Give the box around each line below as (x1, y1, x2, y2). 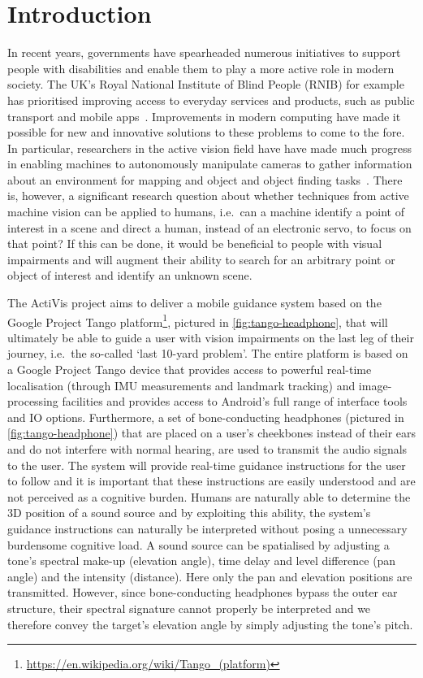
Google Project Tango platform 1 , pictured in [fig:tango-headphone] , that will (7, 311, 388, 330)
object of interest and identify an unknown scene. (7, 267, 253, 284)
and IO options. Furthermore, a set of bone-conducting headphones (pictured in (7, 408, 404, 425)
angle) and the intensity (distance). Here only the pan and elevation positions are (7, 567, 412, 585)
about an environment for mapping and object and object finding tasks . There (7, 171, 403, 188)
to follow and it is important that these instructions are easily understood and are (7, 472, 416, 489)
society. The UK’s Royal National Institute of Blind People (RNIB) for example (7, 76, 404, 93)
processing (7, 393, 58, 410)
